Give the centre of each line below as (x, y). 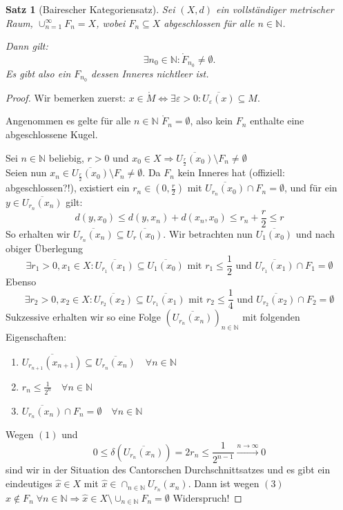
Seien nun (26, 172)
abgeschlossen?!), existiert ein (68, 188)
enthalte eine (277, 121)
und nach (315, 233)
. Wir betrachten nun (208, 233)
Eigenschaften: (36, 336)
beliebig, (66, 157)
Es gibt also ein (38, 73)
